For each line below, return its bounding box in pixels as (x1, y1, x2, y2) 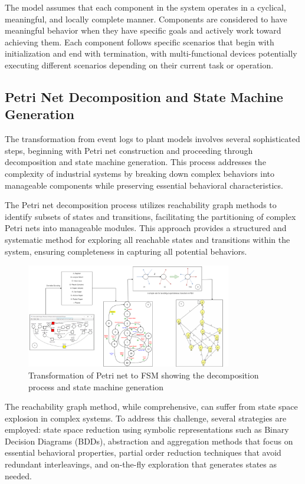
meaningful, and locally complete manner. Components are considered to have (5, 12, 287, 25)
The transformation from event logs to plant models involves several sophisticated (5, 133, 300, 145)
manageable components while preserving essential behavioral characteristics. (5, 179, 283, 191)
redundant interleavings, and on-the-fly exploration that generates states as (5, 458, 277, 470)
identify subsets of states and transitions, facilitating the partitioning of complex (5, 210, 296, 222)
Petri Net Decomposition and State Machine (5, 87, 283, 106)
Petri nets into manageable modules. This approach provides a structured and (5, 222, 287, 234)
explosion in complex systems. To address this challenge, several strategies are (5, 411, 287, 424)
